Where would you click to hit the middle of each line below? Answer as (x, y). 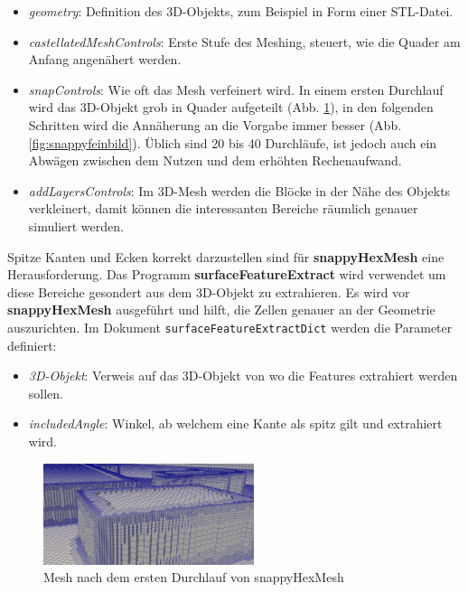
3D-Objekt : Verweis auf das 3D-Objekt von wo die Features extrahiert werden (243, 376)
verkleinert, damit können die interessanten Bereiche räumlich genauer (223, 208)
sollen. (46, 393)
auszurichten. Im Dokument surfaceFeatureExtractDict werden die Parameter (230, 327)
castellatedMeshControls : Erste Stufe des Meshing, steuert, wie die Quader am (244, 41)
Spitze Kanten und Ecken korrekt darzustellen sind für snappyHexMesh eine (226, 256)
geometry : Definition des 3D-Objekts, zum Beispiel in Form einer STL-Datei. (241, 11)
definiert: (32, 345)
